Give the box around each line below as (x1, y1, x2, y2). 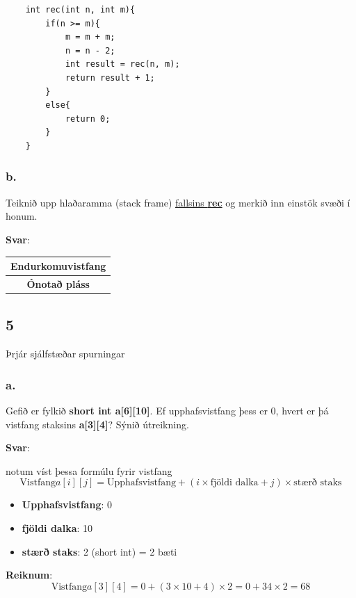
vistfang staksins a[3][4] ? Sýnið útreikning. (6, 417, 189, 431)
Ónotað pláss (26, 276, 90, 291)
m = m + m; (65, 32, 115, 42)
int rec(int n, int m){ (25, 5, 136, 15)
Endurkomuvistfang (10, 259, 106, 273)
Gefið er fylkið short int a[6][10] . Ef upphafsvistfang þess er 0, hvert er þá (6, 403, 329, 417)
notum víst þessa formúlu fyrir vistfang (6, 463, 172, 478)
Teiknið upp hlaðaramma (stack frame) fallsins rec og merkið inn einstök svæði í (6, 195, 350, 209)
